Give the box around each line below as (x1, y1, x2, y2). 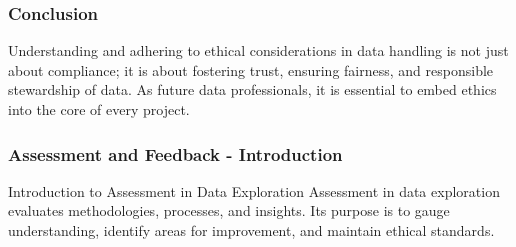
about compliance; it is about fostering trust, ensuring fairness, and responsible (8, 59, 494, 80)
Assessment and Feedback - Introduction (8, 141, 343, 166)
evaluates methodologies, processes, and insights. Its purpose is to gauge (8, 200, 450, 221)
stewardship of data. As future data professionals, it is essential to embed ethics (8, 79, 497, 100)
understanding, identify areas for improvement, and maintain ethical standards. (8, 220, 495, 240)
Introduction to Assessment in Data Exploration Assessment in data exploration (8, 180, 500, 201)
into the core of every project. (8, 99, 190, 119)
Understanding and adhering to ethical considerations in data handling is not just (8, 40, 509, 61)
